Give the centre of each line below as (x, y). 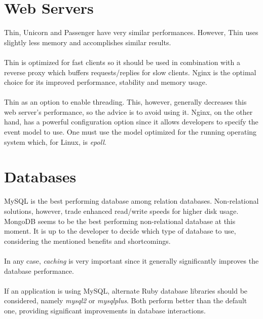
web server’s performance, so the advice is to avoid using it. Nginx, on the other (128, 111)
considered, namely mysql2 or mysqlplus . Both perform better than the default (126, 300)
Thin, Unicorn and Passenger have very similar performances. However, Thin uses (131, 32)
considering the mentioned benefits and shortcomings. (87, 241)
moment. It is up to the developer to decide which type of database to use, (120, 231)
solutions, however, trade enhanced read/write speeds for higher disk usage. (121, 211)
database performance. (39, 270)
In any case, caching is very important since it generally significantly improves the (131, 260)
